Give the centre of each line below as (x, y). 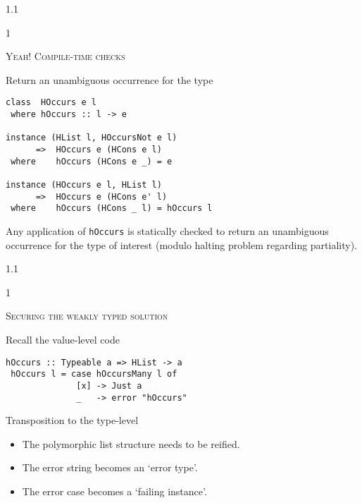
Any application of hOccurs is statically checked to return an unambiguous (167, 230)
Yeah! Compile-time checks (65, 56)
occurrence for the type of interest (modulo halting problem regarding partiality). (181, 244)
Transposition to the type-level (72, 420)
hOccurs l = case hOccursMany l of (94, 374)
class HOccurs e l (51, 103)
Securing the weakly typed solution (87, 316)
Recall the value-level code (63, 339)
